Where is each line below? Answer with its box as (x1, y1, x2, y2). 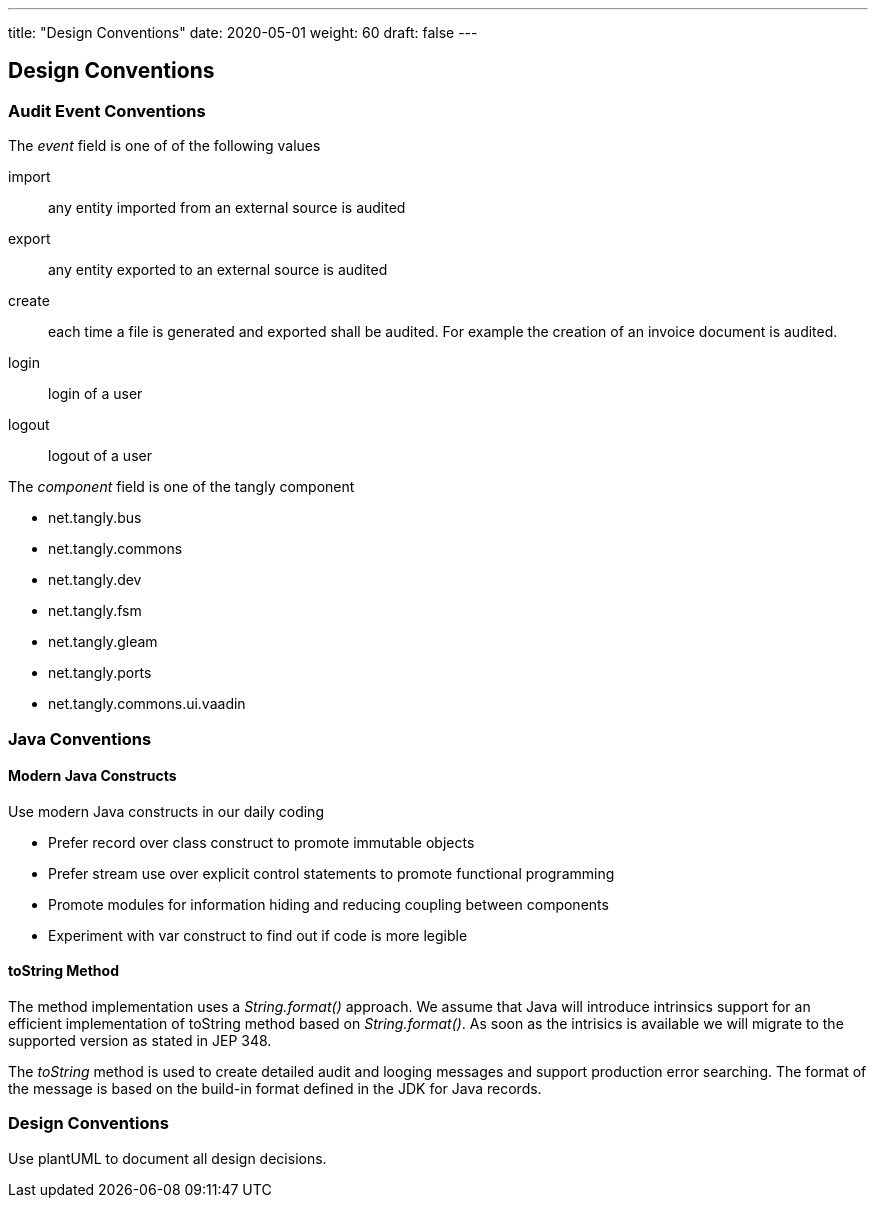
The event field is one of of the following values (8, 137, 321, 155)
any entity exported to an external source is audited (48, 261, 388, 279)
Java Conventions (8, 728, 152, 749)
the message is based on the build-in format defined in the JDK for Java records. (8, 1080, 542, 1098)
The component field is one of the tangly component (8, 478, 355, 496)
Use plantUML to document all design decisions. (8, 1149, 327, 1167)
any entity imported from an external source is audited (48, 199, 406, 217)
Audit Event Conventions (8, 100, 206, 121)
